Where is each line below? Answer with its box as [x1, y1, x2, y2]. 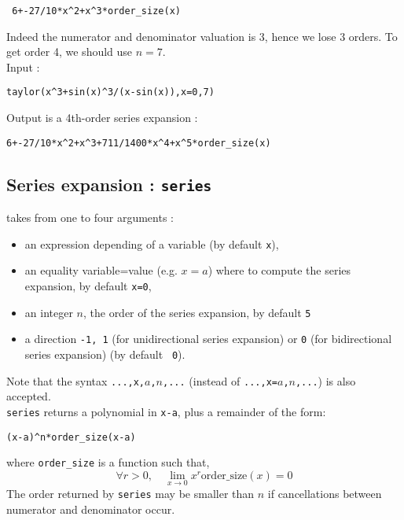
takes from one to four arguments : [6, 209, 174, 226]
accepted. [6, 388, 51, 404]
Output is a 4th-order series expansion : [6, 109, 198, 126]
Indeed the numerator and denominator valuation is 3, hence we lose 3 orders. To [6, 28, 398, 44]
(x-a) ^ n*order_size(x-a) [6, 431, 136, 443]
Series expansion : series [6, 171, 212, 196]
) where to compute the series [208, 262, 351, 278]
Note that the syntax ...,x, [6, 372, 145, 389]
